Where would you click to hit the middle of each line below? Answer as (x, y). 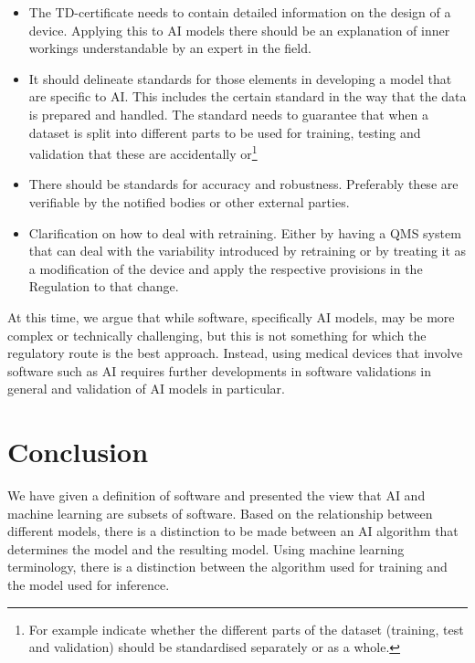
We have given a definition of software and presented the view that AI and (216, 495)
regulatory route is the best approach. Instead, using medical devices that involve (235, 353)
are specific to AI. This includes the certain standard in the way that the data (248, 96)
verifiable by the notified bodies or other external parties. (189, 202)
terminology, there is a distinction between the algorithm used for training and (227, 567)
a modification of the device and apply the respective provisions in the (226, 268)
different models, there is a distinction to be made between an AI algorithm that (233, 531)
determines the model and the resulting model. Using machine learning (206, 548)
